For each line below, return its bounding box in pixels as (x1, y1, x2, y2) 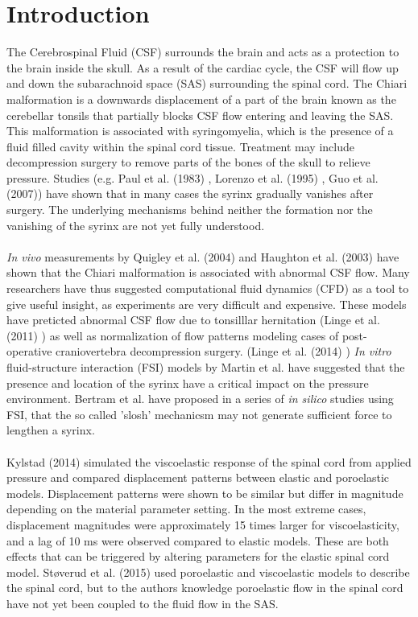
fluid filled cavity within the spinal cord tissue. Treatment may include (6, 138, 354, 154)
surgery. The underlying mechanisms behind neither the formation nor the (6, 201, 373, 218)
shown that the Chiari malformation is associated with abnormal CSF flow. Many (6, 264, 410, 281)
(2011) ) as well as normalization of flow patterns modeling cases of (6, 327, 339, 343)
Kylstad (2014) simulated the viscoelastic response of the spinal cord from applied (6, 453, 412, 470)
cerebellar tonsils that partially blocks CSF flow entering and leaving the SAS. (6, 106, 394, 123)
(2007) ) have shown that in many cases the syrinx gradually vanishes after (6, 185, 374, 202)
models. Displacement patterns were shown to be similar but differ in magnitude (6, 484, 404, 501)
